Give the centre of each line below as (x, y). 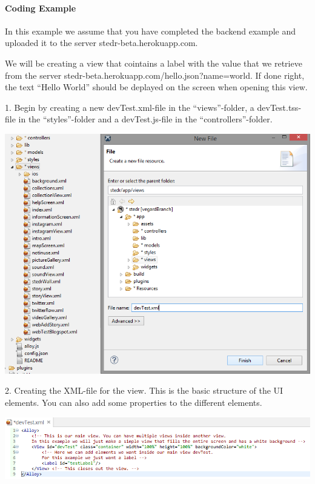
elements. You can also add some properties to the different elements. (134, 403)
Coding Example (41, 8)
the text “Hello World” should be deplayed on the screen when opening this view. (156, 87)
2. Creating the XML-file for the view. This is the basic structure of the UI (144, 390)
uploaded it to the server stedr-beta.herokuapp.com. (101, 43)
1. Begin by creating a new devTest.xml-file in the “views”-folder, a (130, 107)
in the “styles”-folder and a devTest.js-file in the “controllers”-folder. (145, 119)
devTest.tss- (279, 107)
